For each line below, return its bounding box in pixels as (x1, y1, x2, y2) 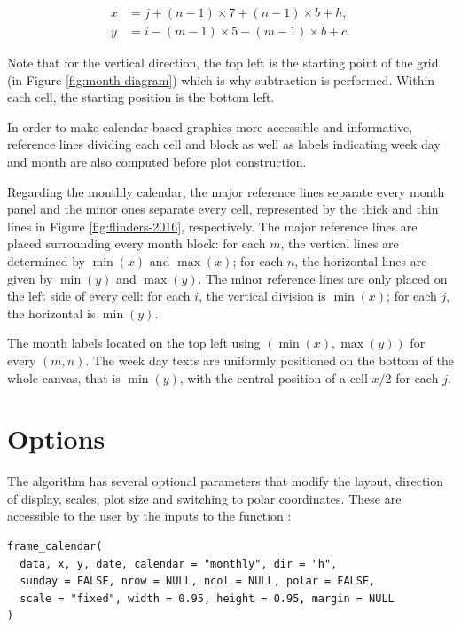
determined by (7, 252, 85, 270)
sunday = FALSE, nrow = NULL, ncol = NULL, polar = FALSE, (20, 575, 376, 588)
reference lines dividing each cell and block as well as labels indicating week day (7, 135, 441, 153)
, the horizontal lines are (294, 252, 427, 270)
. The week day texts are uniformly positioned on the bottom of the (85, 350, 454, 369)
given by (7, 269, 53, 287)
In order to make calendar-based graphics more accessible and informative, (7, 117, 413, 136)
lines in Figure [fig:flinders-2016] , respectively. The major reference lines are (7, 216, 418, 235)
